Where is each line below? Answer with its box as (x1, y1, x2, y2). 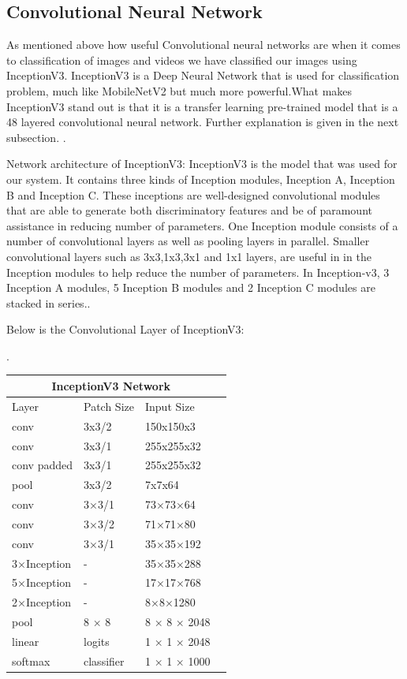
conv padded (12, 457, 73, 473)
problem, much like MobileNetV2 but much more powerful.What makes (6, 82, 353, 99)
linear (12, 632, 39, 649)
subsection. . (6, 129, 66, 145)
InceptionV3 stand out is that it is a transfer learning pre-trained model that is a (6, 98, 398, 114)
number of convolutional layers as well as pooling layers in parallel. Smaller (6, 233, 370, 249)
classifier (84, 652, 125, 669)
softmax (12, 652, 50, 669)
